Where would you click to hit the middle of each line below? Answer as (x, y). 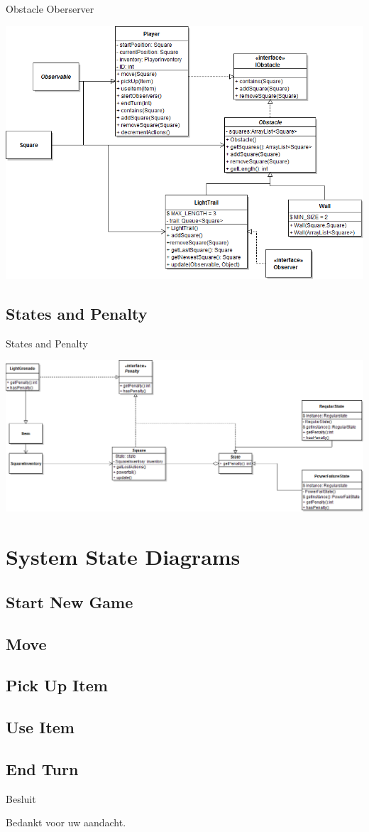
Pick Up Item (57, 685)
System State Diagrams (123, 557)
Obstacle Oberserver (50, 9)
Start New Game (70, 601)
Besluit (21, 798)
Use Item (40, 727)
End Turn (42, 768)
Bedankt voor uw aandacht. (66, 822)
